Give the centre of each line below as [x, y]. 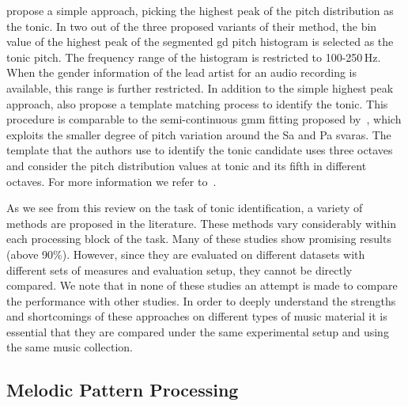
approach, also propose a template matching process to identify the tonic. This [197, 103]
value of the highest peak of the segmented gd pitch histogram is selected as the [200, 42]
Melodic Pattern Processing [123, 390]
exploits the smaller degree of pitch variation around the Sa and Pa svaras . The [199, 134]
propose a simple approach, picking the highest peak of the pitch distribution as [200, 10]
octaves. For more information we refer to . [111, 181]
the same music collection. [70, 347]
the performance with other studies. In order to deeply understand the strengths [201, 300]
